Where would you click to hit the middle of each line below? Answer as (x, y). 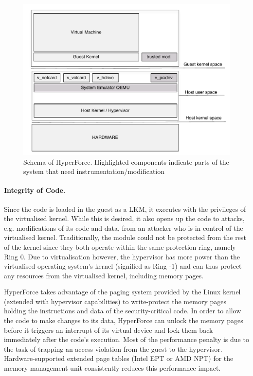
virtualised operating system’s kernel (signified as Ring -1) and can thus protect (123, 266)
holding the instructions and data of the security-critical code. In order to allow (123, 311)
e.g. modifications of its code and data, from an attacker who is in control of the (124, 228)
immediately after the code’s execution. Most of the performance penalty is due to (126, 339)
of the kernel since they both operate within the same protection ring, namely (120, 247)
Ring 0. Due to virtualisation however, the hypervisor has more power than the (122, 256)
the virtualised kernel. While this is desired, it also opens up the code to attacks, (124, 218)
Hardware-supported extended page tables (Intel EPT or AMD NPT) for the (119, 358)
